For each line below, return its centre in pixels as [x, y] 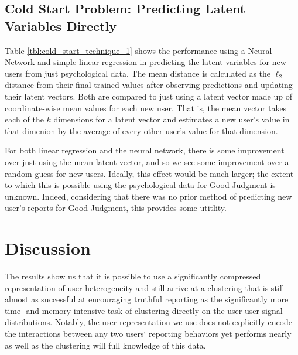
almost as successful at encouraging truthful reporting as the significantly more [147, 299]
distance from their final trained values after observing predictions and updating [149, 85]
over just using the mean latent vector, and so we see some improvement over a [147, 161]
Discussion [48, 248]
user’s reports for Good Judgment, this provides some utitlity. [116, 208]
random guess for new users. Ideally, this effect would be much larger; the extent [149, 173]
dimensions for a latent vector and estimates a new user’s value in [172, 119]
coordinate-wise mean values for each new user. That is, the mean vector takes [146, 107]
